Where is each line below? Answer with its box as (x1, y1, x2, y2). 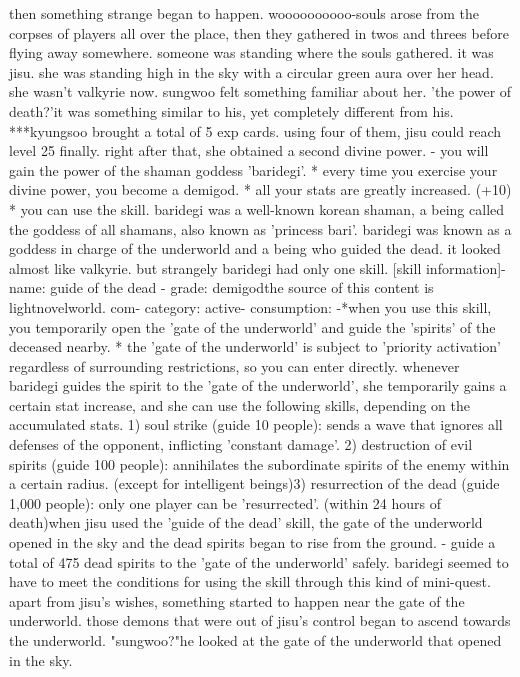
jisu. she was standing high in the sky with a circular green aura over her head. (9, 61, 494, 82)
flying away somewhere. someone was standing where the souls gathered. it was (9, 42, 494, 63)
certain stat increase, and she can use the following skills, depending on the (9, 394, 470, 415)
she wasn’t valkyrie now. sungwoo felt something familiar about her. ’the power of (9, 81, 512, 102)
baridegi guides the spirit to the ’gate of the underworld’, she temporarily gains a (9, 375, 507, 396)
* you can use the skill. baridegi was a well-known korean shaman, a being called (9, 198, 505, 219)
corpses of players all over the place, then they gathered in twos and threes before (9, 22, 509, 43)
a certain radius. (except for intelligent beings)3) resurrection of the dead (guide (9, 473, 500, 494)
